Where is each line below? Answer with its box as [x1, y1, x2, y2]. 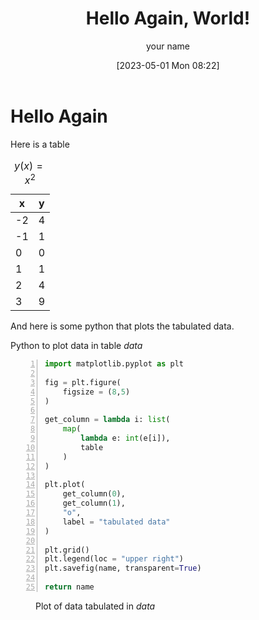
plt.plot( [44, 480, 86, 490]
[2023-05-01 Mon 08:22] [116, 59, 220, 71]
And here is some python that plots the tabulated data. [10, 320, 235, 332]
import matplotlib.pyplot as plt [44, 359, 184, 369]
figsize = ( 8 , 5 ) [62, 387, 131, 397]
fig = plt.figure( [44, 377, 122, 387]
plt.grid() [44, 545, 90, 555]
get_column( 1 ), [62, 498, 126, 509]
